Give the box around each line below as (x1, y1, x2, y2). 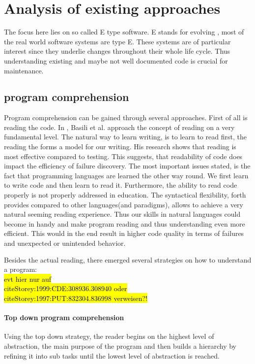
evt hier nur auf (4, 273, 52, 284)
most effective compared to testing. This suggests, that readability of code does (4, 151, 243, 161)
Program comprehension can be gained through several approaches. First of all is (4, 112, 248, 123)
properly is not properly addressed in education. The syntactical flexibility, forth (4, 190, 246, 200)
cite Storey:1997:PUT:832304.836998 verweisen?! (4, 293, 148, 303)
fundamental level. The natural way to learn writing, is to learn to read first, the (4, 132, 247, 142)
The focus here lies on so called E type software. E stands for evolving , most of (4, 27, 244, 37)
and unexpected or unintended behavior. (4, 238, 126, 248)
